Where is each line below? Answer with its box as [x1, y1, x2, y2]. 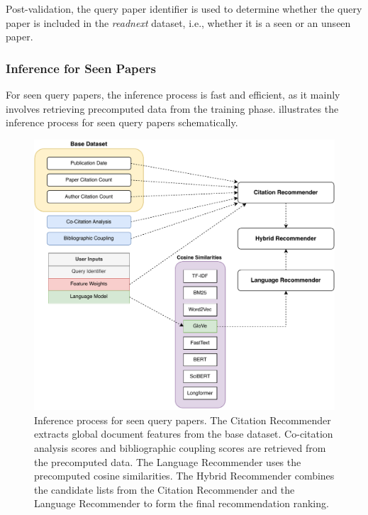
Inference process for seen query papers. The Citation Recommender [34, 412, 331, 427]
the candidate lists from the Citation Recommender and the [34, 482, 295, 497]
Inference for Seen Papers [6, 59, 156, 77]
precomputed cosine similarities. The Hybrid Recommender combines [34, 468, 335, 483]
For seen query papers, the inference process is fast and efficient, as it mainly [6, 87, 340, 101]
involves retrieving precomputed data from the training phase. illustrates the [6, 101, 339, 116]
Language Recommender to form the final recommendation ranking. [34, 496, 329, 511]
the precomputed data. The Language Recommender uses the [34, 454, 301, 469]
